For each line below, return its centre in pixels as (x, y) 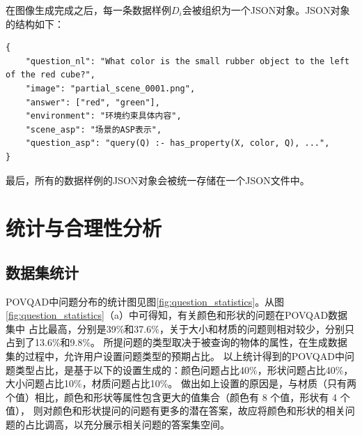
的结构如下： (35, 23)
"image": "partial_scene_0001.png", (110, 88)
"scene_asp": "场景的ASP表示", (94, 129)
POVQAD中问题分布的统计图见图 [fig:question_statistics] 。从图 (145, 301)
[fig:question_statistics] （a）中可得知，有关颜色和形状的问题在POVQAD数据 (177, 315)
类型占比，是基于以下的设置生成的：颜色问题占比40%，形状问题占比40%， (184, 369)
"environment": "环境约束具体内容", (103, 116)
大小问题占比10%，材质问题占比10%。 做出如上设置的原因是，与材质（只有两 (181, 383)
